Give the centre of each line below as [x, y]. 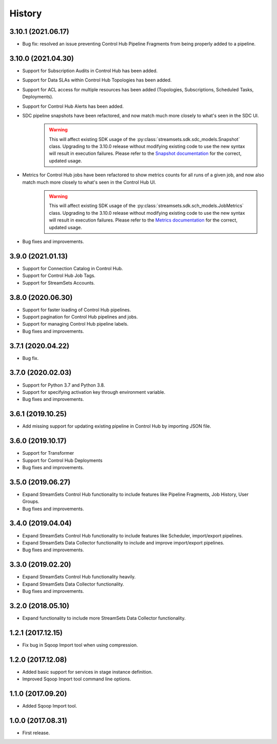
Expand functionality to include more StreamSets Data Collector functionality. [104, 618]
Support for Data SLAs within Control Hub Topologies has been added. [97, 80]
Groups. [31, 501]
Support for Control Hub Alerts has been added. [73, 106]
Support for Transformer [48, 453]
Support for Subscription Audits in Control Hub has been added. [90, 71]
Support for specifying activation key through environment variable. [94, 392]
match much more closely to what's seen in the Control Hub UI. [89, 182]
